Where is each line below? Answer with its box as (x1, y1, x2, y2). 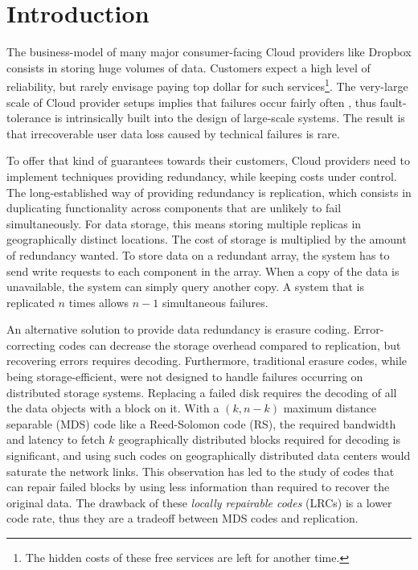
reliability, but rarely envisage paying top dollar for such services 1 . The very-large (6, 76, 408, 94)
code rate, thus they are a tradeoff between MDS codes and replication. (6, 510, 359, 527)
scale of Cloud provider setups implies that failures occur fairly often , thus (6, 93, 376, 110)
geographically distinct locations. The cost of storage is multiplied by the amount (6, 231, 407, 248)
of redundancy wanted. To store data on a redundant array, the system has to (6, 246, 390, 263)
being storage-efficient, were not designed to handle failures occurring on (6, 368, 363, 385)
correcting (6, 336, 55, 353)
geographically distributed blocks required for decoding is (118, 431, 400, 448)
